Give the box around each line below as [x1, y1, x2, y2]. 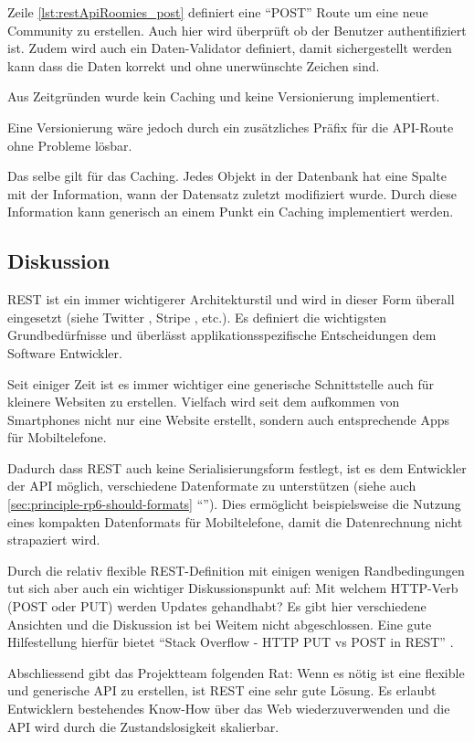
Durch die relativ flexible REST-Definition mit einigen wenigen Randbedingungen [7, 560, 465, 579]
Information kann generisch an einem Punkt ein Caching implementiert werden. [7, 202, 454, 221]
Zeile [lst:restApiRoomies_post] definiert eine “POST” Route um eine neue [7, 3, 428, 21]
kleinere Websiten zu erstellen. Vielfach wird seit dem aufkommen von [7, 392, 400, 411]
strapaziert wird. [7, 530, 100, 549]
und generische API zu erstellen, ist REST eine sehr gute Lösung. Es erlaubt [7, 681, 437, 700]
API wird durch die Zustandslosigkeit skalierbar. [7, 716, 279, 736]
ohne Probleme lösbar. [7, 135, 132, 154]
